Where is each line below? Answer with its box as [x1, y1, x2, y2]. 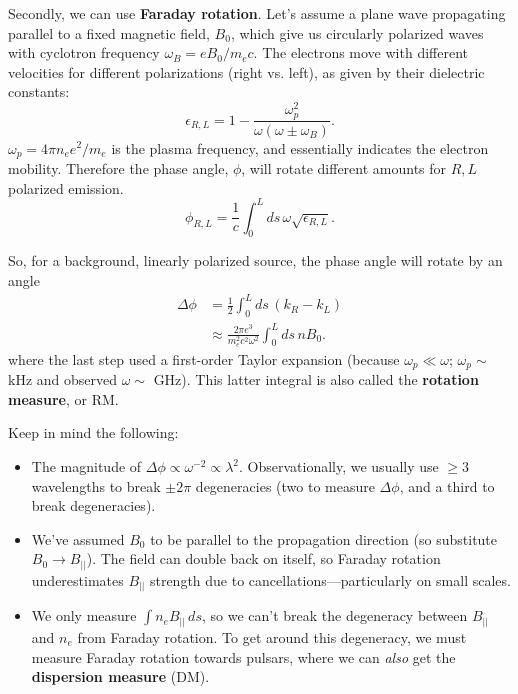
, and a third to [399, 475, 495, 496]
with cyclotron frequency [8, 42, 160, 63]
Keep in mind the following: [8, 422, 179, 443]
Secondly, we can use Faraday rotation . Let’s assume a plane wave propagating [8, 3, 506, 23]
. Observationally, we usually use [238, 456, 439, 477]
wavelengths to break [31, 475, 161, 496]
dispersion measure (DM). [31, 666, 210, 687]
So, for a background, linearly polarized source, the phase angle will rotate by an [8, 250, 503, 271]
